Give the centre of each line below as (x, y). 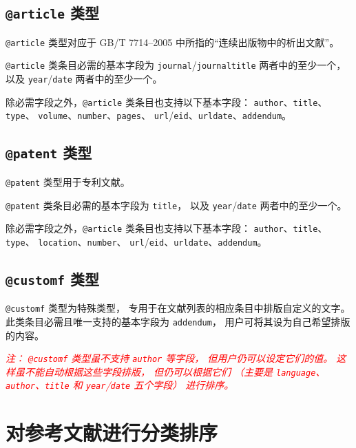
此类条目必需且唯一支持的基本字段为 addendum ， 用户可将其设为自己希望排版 (178, 321)
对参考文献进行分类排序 (112, 433)
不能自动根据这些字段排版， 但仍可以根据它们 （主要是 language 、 (175, 371)
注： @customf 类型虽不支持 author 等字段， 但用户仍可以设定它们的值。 (169, 358)
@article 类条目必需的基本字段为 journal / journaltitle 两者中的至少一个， (176, 65)
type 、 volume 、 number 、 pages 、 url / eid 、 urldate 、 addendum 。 (149, 115)
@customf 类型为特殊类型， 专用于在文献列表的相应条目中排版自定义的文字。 (178, 308)
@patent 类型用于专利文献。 (68, 181)
